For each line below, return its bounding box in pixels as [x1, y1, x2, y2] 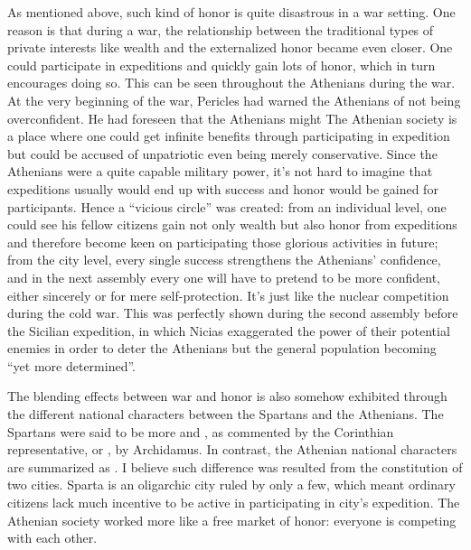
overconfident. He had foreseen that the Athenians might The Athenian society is [7, 108, 457, 127]
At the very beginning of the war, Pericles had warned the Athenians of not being [7, 90, 461, 109]
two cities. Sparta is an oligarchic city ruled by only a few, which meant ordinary [7, 475, 456, 494]
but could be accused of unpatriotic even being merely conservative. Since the [7, 144, 438, 163]
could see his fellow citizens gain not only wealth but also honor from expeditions [7, 215, 457, 234]
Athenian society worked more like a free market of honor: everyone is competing [7, 510, 457, 529]
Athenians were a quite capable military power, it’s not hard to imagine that [7, 162, 433, 181]
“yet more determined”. [7, 356, 137, 375]
